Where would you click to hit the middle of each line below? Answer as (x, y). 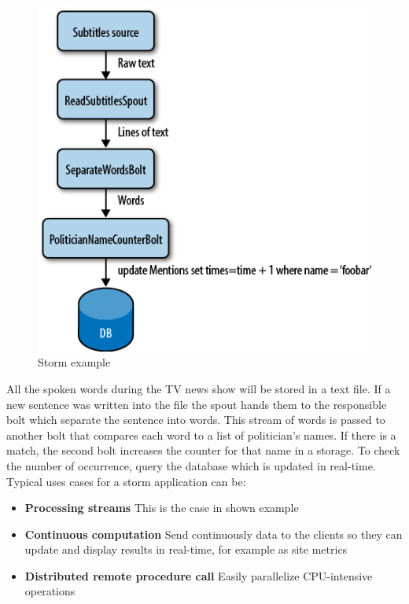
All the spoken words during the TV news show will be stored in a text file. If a (199, 388)
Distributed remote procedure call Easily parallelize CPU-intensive (199, 575)
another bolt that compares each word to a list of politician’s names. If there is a (201, 435)
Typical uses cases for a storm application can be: (126, 481)
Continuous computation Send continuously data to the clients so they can (214, 534)
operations (50, 591)
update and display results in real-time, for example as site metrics (186, 549)
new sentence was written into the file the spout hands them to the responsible (197, 404)
